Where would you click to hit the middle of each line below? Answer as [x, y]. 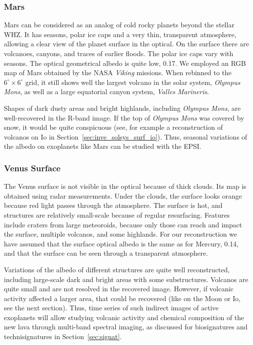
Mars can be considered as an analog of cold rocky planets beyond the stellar [119, 25]
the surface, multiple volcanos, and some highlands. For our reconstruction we [121, 234]
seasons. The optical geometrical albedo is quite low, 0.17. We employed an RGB [125, 63]
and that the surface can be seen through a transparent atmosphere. [106, 253]
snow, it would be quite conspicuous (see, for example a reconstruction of [114, 127]
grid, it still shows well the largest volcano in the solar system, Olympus [133, 82]
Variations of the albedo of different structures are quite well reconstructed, [117, 269]
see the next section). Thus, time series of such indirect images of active [111, 308]
